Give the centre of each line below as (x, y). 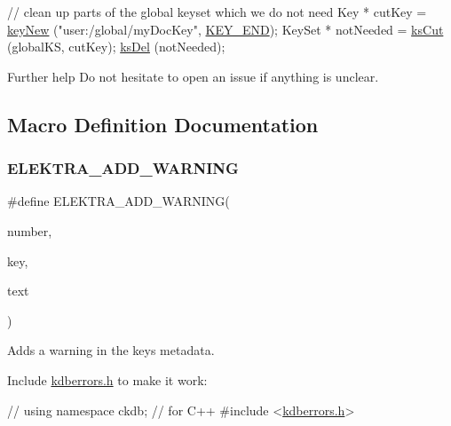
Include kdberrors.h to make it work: (107, 379)
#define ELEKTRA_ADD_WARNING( (119, 201)
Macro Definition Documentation (163, 124)
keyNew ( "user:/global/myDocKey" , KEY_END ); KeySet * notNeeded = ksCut (225, 29)
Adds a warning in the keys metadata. (111, 350)
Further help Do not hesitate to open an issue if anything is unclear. (193, 76)
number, (30, 230)
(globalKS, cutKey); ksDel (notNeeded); (116, 47)
